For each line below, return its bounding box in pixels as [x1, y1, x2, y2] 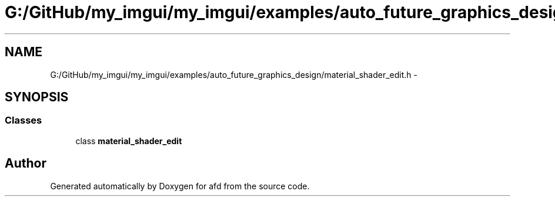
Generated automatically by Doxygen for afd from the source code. [50, 180, 310, 191]
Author [5, 156, 46, 171]
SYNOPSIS [5, 90, 69, 105]
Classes [5, 114, 42, 127]
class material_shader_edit [75, 135, 182, 146]
